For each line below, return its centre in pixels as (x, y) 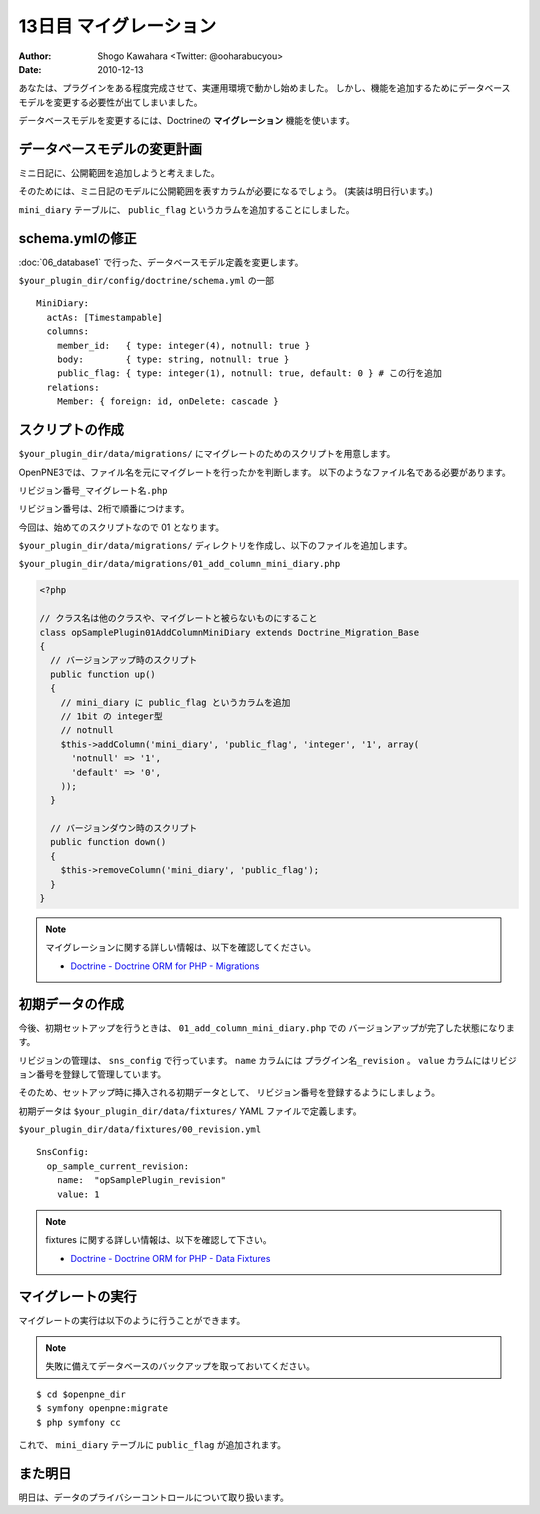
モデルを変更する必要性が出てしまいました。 (110, 102)
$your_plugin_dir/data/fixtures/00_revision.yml (140, 1129)
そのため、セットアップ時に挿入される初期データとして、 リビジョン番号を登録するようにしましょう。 (229, 1092)
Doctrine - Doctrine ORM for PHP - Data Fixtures (170, 1258)
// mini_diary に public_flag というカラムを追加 (175, 702)
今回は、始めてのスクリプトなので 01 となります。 (121, 527)
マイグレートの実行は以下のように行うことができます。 (132, 1320)
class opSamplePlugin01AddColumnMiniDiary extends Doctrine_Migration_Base (229, 632)
